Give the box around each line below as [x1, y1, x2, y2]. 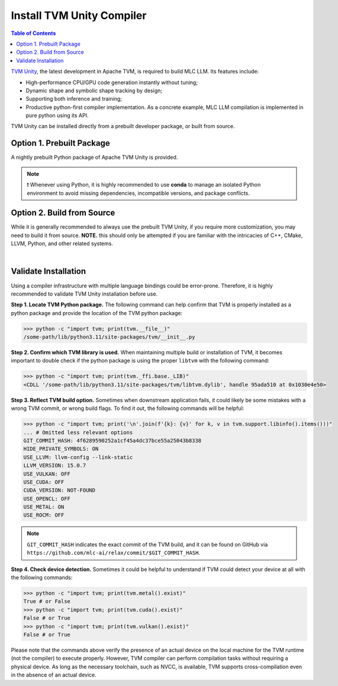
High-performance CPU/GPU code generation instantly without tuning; [25, 79, 198, 86]
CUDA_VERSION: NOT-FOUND [23, 487, 96, 494]
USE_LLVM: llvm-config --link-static [23, 454, 133, 460]
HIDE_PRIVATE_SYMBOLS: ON [23, 445, 99, 453]
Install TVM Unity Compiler [11, 9, 147, 22]
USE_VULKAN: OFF [23, 470, 71, 477]
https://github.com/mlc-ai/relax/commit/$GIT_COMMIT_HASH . [27, 549, 201, 556]
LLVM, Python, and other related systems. [11, 240, 114, 247]
